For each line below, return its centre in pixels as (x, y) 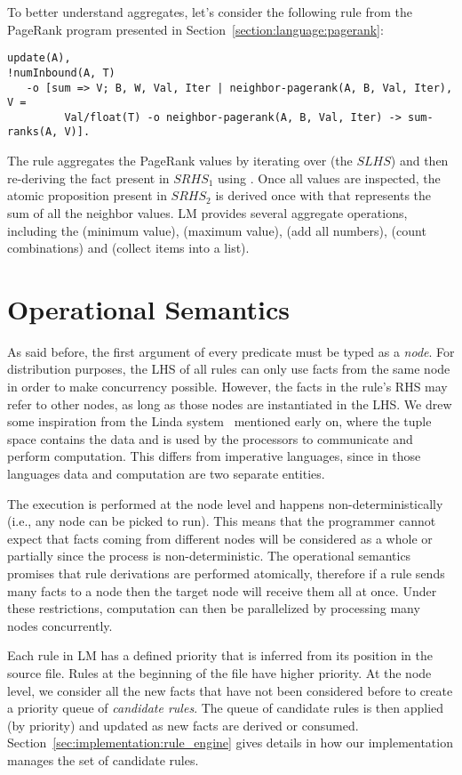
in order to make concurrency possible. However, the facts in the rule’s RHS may (227, 386)
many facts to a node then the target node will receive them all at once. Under (222, 590)
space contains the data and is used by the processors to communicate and (210, 438)
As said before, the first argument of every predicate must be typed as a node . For (231, 351)
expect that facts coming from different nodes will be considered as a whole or (220, 538)
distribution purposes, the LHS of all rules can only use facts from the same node (229, 369)
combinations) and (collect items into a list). (128, 248)
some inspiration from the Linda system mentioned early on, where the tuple (219, 421)
